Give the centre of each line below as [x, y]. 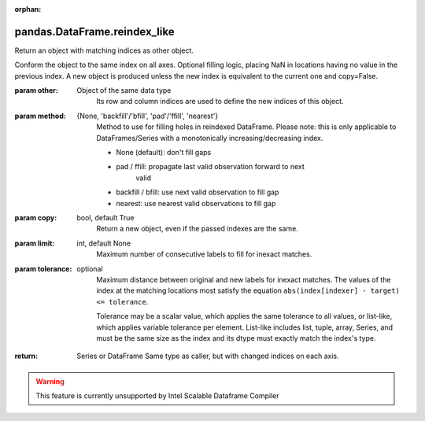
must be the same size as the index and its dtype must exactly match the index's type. [237, 338]
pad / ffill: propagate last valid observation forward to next [210, 167]
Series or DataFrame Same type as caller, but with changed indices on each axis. [208, 356]
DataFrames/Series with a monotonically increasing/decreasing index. [210, 138]
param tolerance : [43, 268]
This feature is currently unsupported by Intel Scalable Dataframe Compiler [157, 396]
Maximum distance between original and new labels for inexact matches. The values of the [244, 279]
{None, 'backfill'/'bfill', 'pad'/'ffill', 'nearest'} [148, 116]
